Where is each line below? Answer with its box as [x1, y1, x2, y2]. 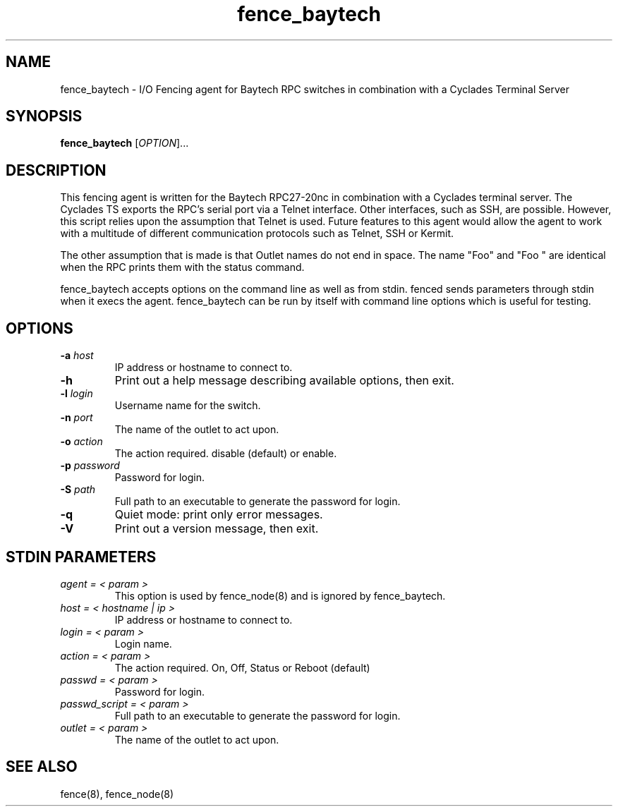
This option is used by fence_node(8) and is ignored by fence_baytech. [114, 589, 446, 602]
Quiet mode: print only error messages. [114, 507, 323, 522]
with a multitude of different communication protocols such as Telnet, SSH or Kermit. [60, 227, 454, 240]
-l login [60, 387, 93, 400]
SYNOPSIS [6, 107, 83, 126]
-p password [60, 459, 120, 472]
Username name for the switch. [114, 399, 261, 412]
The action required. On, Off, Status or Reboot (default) [114, 661, 370, 674]
